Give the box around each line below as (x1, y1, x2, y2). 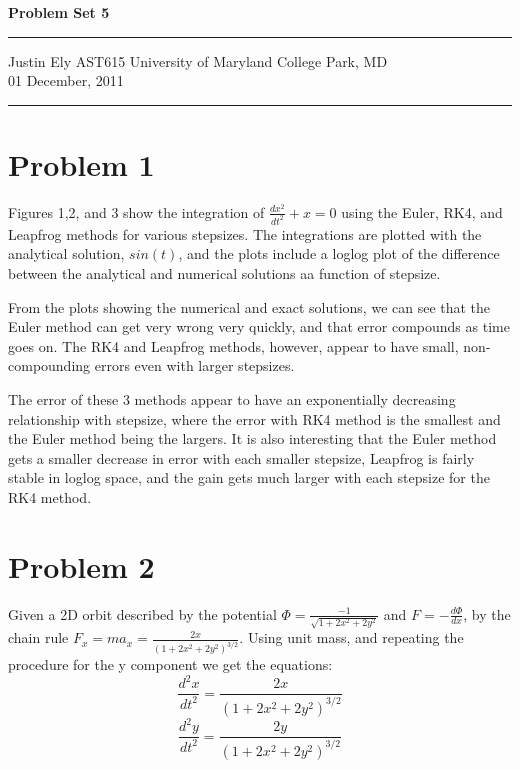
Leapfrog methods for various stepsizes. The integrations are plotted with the (8, 223, 482, 244)
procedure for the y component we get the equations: (8, 654, 333, 675)
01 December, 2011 (8, 70, 124, 91)
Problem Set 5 (8, 2, 110, 22)
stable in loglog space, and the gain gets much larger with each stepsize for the (8, 467, 490, 488)
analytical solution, (8, 243, 125, 264)
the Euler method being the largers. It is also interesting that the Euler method (8, 428, 497, 449)
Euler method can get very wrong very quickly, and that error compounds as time (8, 316, 510, 337)
